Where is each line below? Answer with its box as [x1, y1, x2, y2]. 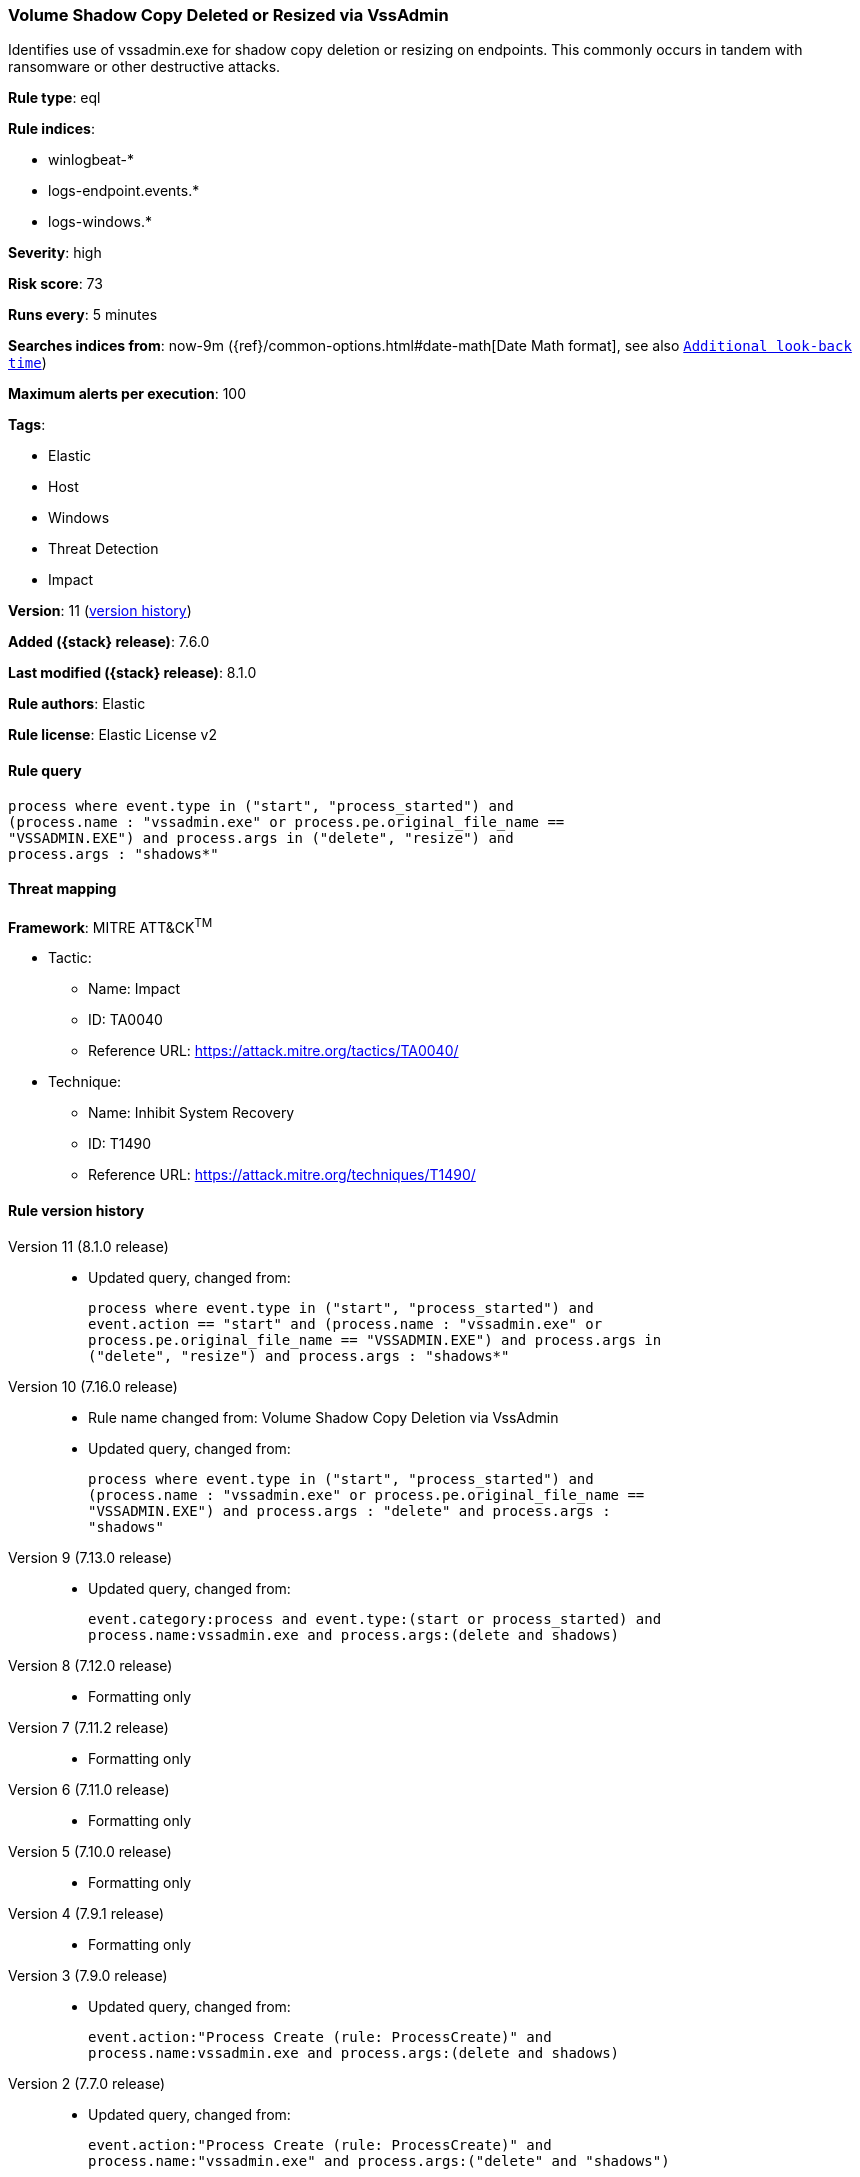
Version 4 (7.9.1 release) [8, 1904, 164, 1922]
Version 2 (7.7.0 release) [8, 2074, 166, 2092]
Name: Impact [88, 980, 180, 998]
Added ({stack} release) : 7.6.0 [8, 633, 210, 651]
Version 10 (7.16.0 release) [8, 1377, 178, 1395]
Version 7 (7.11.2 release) [8, 1718, 169, 1736]
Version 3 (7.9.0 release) [8, 1966, 168, 1984]
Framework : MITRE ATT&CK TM [8, 915, 213, 936]
